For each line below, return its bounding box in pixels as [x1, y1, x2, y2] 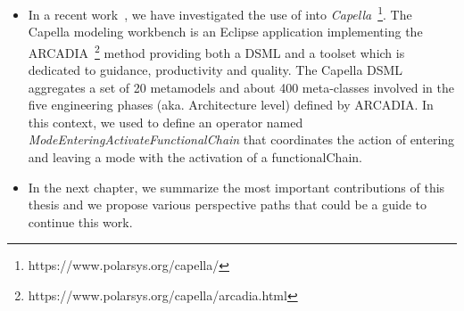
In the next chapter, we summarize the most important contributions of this [28, 177, 445, 196]
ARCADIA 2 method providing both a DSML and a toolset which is [28, 40, 405, 61]
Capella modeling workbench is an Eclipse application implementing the [28, 22, 423, 41]
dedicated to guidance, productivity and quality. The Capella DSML [28, 61, 403, 79]
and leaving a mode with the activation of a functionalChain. [28, 148, 362, 167]
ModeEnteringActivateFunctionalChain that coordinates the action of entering [28, 130, 455, 149]
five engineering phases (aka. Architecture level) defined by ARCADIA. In [28, 95, 434, 114]
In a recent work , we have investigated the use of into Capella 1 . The [28, 3, 412, 23]
